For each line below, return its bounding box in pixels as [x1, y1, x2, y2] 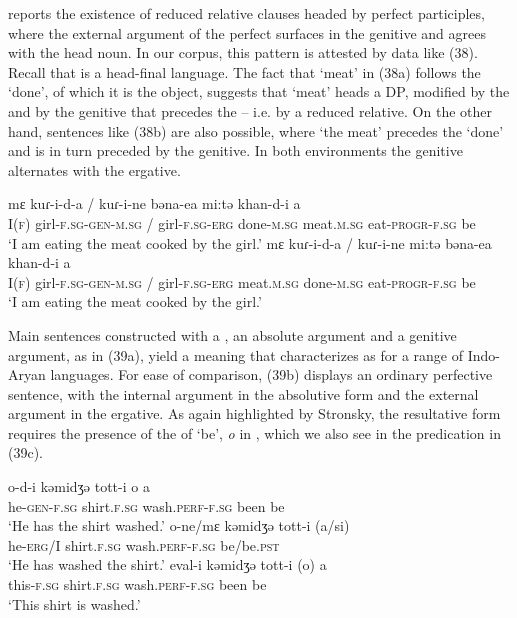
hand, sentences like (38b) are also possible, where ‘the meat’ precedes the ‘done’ [8, 120, 504, 141]
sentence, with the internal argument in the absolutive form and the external [8, 383, 479, 404]
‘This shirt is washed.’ [8, 593, 141, 614]
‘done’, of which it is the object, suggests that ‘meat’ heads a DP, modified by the [8, 81, 510, 102]
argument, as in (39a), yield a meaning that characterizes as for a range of [8, 344, 464, 365]
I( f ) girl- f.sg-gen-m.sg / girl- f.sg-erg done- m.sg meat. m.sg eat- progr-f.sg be [8, 212, 476, 233]
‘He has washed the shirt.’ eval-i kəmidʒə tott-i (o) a [8, 554, 327, 575]
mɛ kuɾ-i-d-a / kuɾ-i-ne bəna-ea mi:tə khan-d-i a [8, 193, 301, 214]
